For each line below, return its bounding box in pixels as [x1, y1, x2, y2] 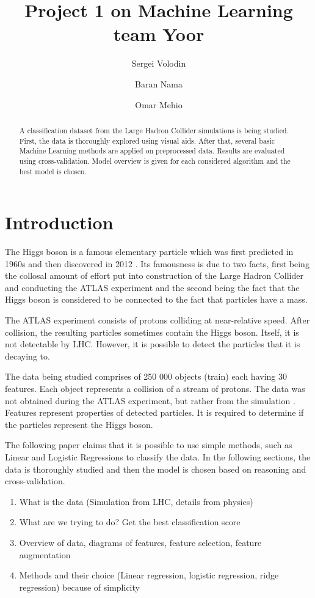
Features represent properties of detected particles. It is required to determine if [5, 406, 304, 419]
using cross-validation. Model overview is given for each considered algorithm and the [19, 155, 291, 166]
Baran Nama [134, 77, 183, 90]
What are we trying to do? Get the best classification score [19, 515, 241, 528]
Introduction [5, 210, 114, 235]
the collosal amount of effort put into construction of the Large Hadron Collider [5, 269, 304, 282]
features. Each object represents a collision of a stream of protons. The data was [5, 382, 305, 395]
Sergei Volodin [131, 57, 186, 70]
